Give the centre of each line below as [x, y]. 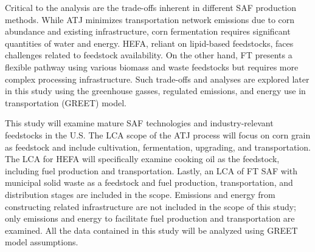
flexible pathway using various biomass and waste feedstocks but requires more [152, 66]
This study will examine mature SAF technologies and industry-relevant [139, 123]
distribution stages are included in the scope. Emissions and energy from [140, 194]
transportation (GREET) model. [66, 102]
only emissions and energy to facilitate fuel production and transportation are [150, 218]
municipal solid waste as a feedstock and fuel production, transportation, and [149, 182]
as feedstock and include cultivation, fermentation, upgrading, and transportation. [158, 147]
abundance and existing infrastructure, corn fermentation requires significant [148, 31]
